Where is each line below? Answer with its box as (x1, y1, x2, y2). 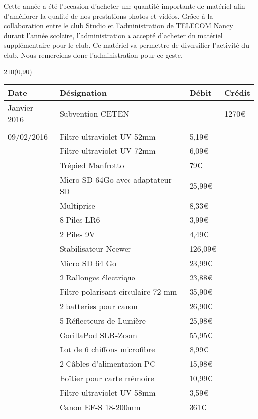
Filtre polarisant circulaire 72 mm (59, 286, 177, 298)
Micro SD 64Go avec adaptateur (59, 174, 172, 186)
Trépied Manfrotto (59, 159, 124, 171)
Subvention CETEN (59, 107, 129, 119)
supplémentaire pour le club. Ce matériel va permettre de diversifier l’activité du (4, 40, 249, 50)
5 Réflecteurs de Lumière (59, 315, 146, 327)
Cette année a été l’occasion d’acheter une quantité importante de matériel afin (4, 1, 245, 11)
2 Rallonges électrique (59, 272, 135, 283)
